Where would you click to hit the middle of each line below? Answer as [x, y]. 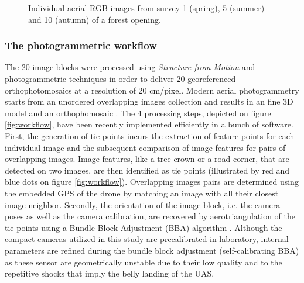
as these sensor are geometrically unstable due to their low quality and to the [144, 262]
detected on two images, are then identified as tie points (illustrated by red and [147, 170]
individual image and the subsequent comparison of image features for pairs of [145, 147]
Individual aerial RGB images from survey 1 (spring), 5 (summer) [146, 8]
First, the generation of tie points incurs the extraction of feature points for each [150, 135]
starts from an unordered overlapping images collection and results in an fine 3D [149, 101]
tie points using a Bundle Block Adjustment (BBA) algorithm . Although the [144, 227]
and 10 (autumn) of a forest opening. [95, 19]
